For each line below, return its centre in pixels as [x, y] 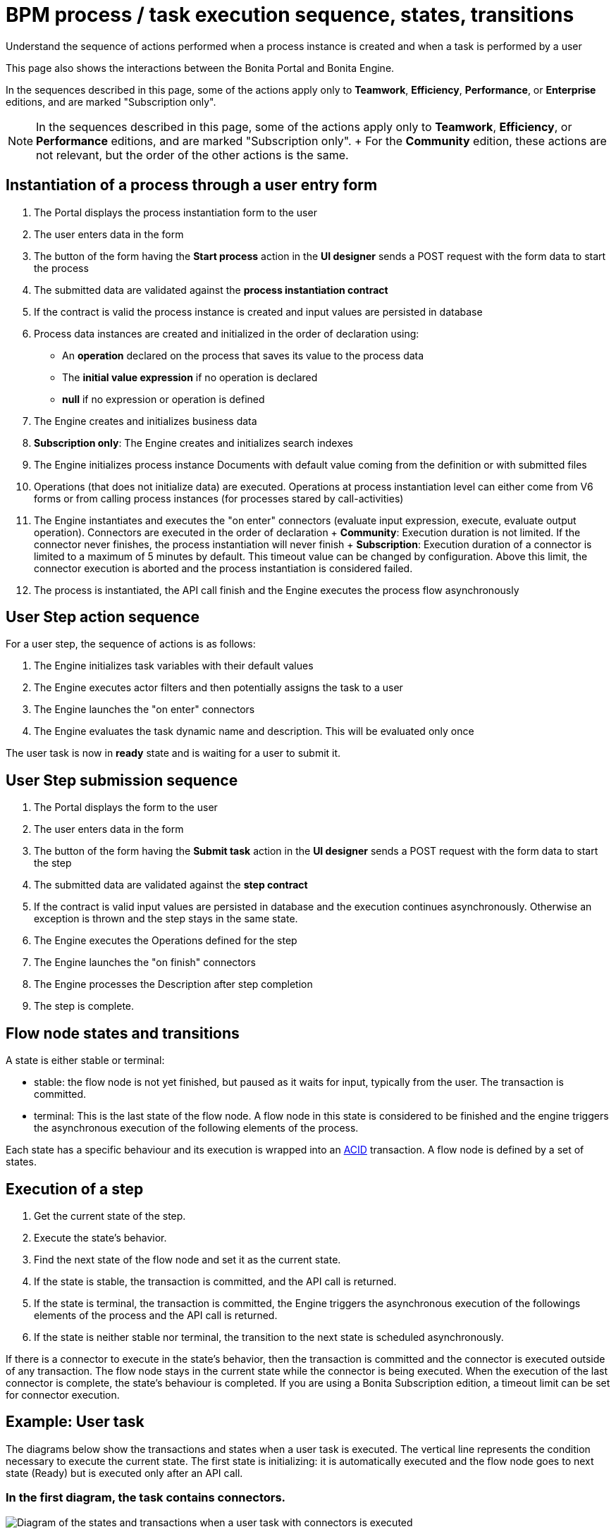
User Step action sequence [103, 617]
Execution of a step [75, 1189]
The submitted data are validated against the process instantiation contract [211, 290]
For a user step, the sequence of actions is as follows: [131, 644]
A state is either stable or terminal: [85, 1060]
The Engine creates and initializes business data [146, 421]
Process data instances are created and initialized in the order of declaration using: [227, 333]
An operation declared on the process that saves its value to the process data [243, 355]
